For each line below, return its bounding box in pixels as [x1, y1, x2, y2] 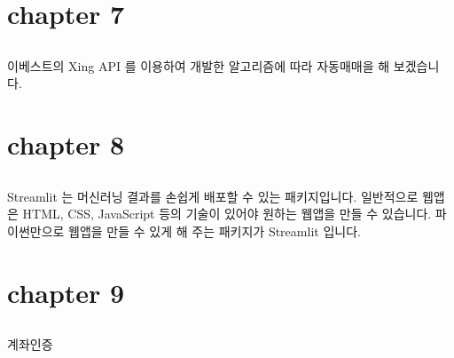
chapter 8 [7, 126, 125, 163]
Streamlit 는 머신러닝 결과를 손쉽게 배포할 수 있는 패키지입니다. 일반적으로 [7, 187, 419, 205]
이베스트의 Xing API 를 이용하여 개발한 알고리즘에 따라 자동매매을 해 [7, 56, 390, 75]
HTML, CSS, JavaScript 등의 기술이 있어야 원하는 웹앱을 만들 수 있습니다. [22, 204, 432, 223]
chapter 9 [7, 274, 125, 310]
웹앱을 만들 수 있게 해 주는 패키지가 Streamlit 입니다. [68, 221, 361, 240]
